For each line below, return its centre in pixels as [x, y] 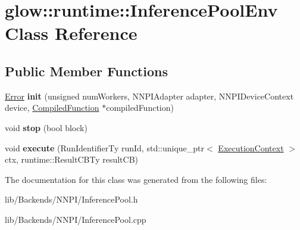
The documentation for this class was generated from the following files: [136, 179]
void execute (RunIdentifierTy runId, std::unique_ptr [105, 147]
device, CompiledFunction [52, 108]
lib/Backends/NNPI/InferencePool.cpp [76, 219]
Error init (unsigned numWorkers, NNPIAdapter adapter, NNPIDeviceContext [149, 96]
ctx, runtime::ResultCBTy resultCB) [72, 159]
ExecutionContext [251, 147]
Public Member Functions [86, 71]
